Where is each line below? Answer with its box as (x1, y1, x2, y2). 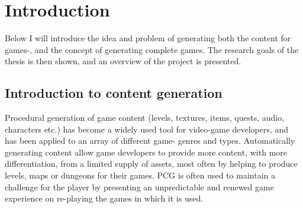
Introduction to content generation (5, 84, 223, 102)
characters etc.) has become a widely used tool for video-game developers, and (5, 123, 289, 135)
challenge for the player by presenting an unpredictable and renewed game (5, 180, 274, 193)
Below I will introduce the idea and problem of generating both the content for (5, 32, 291, 44)
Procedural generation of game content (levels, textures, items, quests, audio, (5, 111, 285, 124)
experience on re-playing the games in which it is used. (5, 192, 204, 204)
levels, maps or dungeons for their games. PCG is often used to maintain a (5, 169, 276, 181)
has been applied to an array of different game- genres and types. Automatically (5, 134, 295, 147)
